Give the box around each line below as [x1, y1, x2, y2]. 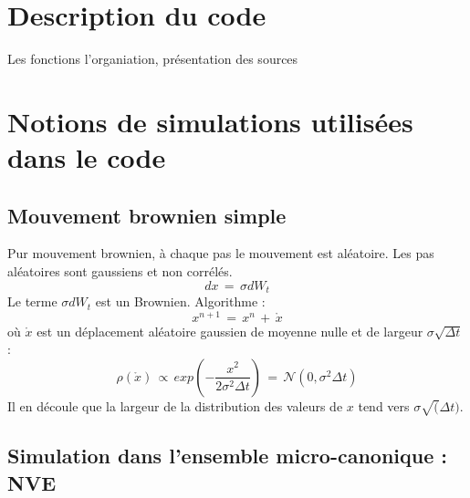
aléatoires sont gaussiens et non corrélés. [7, 262, 233, 281]
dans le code [7, 139, 166, 176]
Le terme [7, 292, 57, 311]
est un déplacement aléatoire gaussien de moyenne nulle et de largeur [37, 321, 423, 340]
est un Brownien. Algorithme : [95, 292, 266, 311]
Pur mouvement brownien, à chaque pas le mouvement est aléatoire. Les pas [7, 244, 434, 263]
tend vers [358, 396, 410, 415]
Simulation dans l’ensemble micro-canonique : [7, 441, 448, 470]
